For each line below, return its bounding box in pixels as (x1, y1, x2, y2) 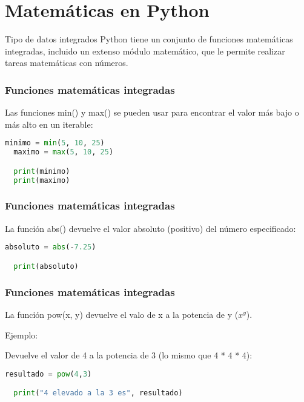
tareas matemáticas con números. (5, 56, 128, 69)
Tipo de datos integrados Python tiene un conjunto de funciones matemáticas (5, 33, 293, 45)
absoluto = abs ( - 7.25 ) (5, 243, 96, 252)
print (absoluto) (13, 262, 79, 271)
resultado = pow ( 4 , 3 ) (5, 369, 92, 378)
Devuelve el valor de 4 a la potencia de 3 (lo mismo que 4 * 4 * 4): (5, 349, 253, 361)
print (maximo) (13, 176, 70, 185)
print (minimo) (13, 166, 70, 176)
